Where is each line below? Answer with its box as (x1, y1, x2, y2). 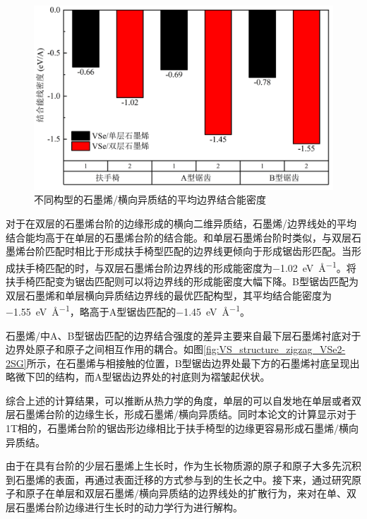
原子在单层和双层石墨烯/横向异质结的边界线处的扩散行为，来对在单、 (25, 486, 347, 501)
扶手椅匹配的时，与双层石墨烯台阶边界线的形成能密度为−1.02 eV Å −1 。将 (15, 258, 356, 275)
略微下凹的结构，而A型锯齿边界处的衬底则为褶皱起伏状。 (6, 369, 270, 384)
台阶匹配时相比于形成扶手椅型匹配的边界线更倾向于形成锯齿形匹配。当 (25, 244, 351, 258)
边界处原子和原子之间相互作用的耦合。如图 (6, 342, 203, 357)
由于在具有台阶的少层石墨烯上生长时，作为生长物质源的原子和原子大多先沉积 (6, 458, 361, 473)
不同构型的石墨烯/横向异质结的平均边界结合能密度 (34, 192, 266, 207)
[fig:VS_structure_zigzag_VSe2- (203, 342, 346, 357)
